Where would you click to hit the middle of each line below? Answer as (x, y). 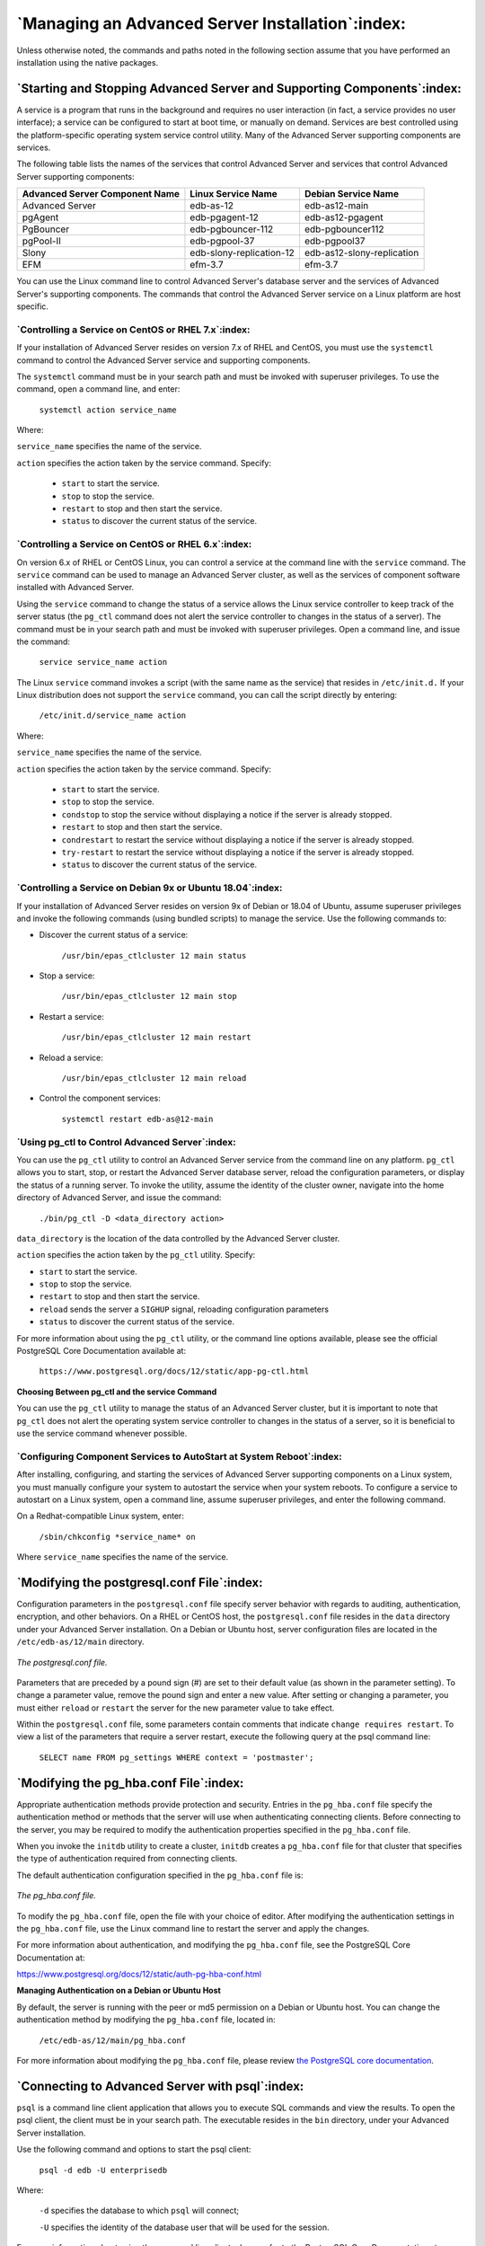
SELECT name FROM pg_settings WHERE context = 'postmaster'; (176, 1757)
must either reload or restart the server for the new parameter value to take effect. (176, 1708)
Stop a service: (67, 976)
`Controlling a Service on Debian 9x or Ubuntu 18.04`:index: (150, 888)
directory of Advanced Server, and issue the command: (119, 1198)
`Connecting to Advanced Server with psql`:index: (160, 2086)
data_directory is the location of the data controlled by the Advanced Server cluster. (178, 1238)
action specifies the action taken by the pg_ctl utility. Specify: (136, 1255)
